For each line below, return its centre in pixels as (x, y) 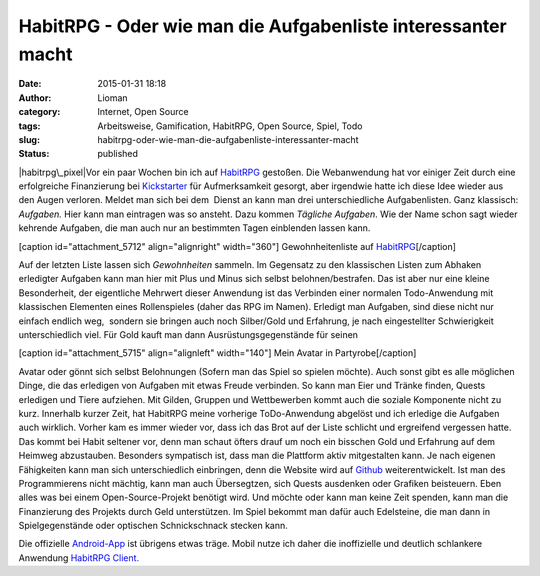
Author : (35, 97)
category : (39, 112)
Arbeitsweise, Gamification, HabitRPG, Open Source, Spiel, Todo (230, 126)
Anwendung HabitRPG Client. (79, 557)
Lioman (113, 97)
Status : (34, 154)
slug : (29, 139)
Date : (30, 84)
